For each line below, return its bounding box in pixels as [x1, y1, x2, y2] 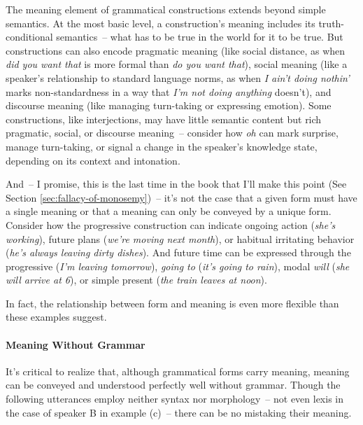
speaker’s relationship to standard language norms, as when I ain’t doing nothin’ [6, 70, 350, 85]
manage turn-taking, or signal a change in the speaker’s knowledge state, [6, 139, 318, 153]
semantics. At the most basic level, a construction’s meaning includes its [6, 15, 315, 30]
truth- [318, 15, 345, 30]
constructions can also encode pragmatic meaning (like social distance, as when [6, 43, 346, 57]
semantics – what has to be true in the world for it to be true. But [56, 29, 343, 44]
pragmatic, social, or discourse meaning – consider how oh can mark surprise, [6, 125, 339, 140]
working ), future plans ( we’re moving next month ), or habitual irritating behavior [6, 231, 355, 246]
